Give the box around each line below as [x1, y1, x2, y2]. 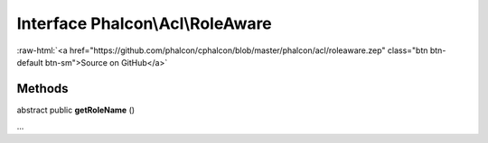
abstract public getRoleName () [16, 104, 136, 115]
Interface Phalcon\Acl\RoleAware [16, 13, 273, 33]
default [16, 57, 44, 67]
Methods [16, 81, 69, 96]
